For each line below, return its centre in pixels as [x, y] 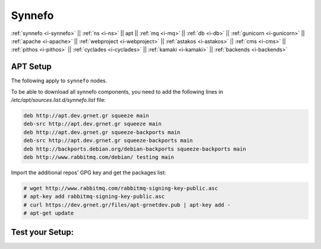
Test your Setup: [43, 232]
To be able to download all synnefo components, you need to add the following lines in [117, 91]
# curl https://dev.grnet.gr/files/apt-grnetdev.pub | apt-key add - [127, 205]
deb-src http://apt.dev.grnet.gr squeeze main [92, 124]
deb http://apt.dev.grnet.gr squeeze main [86, 116]
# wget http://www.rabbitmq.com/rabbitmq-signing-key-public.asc [121, 188]
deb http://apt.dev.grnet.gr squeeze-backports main [102, 132]
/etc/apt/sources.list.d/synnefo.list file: [59, 100]
